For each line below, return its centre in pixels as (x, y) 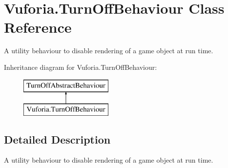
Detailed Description (57, 139)
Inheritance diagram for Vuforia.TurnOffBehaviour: (81, 67)
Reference (38, 27)
